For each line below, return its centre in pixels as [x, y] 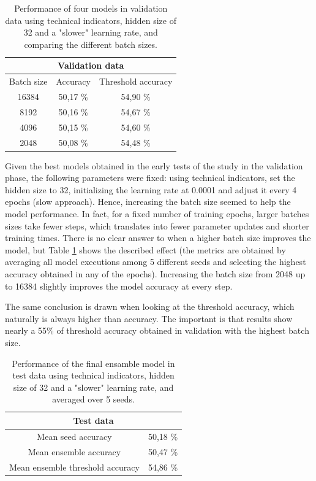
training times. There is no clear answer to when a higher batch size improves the [158, 238]
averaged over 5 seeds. [93, 399]
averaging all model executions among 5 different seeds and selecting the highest [156, 262]
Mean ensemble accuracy [74, 451]
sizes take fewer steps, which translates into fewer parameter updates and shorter [157, 225]
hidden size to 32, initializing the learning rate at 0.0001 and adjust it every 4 [151, 189]
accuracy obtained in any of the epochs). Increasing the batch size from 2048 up [155, 274]
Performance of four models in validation [91, 8]
